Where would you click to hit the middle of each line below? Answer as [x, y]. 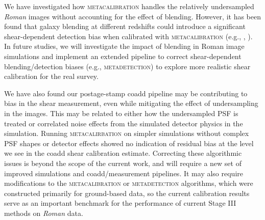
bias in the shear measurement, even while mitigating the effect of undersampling [131, 103]
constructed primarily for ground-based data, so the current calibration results [127, 193]
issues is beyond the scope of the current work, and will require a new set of [123, 163]
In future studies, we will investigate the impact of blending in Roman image [124, 46]
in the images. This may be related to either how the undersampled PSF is [121, 113]
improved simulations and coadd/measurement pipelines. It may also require [124, 173]
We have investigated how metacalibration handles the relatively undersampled [129, 6]
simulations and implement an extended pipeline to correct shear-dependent [123, 56]
